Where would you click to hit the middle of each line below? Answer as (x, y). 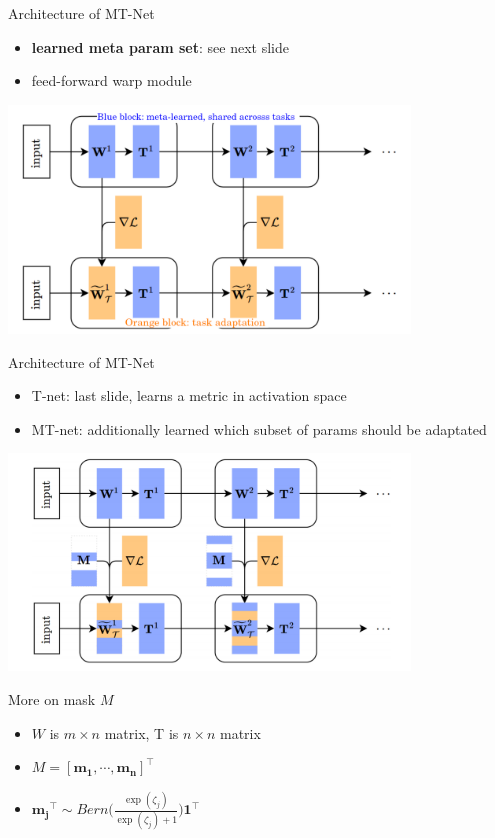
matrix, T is (141, 732)
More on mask (52, 699)
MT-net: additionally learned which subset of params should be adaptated (259, 428)
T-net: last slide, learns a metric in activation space (189, 395)
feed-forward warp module (111, 80)
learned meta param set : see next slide (160, 46)
